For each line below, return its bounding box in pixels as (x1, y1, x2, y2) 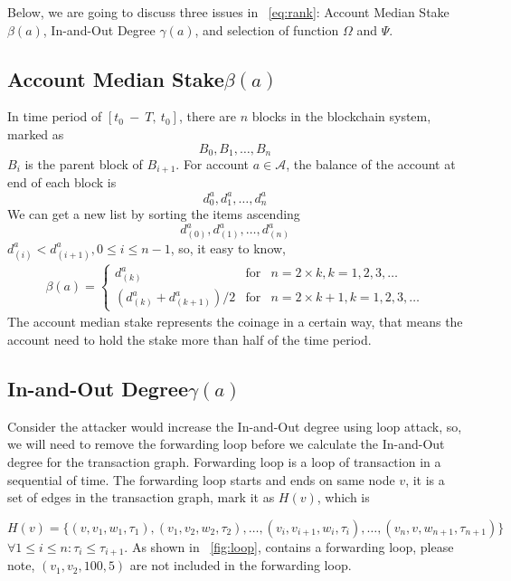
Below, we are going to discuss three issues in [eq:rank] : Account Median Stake (7, 3, 449, 21)
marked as (7, 124, 64, 143)
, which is (317, 488, 370, 507)
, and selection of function (194, 20, 339, 39)
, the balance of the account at (286, 155, 456, 174)
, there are (178, 107, 236, 126)
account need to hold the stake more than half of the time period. (7, 330, 372, 349)
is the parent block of (24, 155, 143, 174)
